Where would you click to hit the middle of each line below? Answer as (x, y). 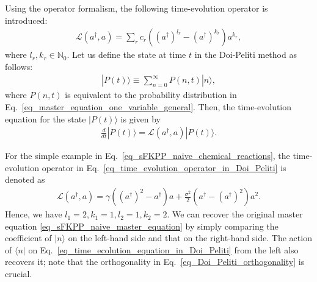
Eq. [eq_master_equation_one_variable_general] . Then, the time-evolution (148, 107)
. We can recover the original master (235, 214)
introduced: (26, 20)
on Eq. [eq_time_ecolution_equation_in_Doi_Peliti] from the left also (163, 249)
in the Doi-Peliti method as (246, 55)
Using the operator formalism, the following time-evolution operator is (137, 8)
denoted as (25, 179)
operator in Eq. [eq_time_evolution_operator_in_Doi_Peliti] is (164, 167)
